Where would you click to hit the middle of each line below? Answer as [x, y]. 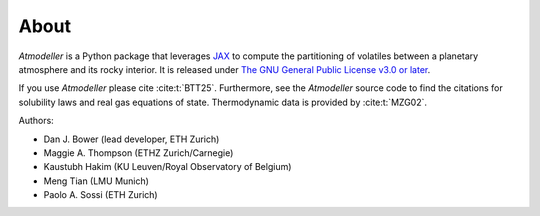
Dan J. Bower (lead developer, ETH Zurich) [131, 139]
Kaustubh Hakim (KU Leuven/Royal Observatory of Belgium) [167, 167]
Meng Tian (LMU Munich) [96, 181]
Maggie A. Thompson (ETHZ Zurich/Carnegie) [138, 152]
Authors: [36, 121]
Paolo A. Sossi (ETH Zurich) [101, 195]
